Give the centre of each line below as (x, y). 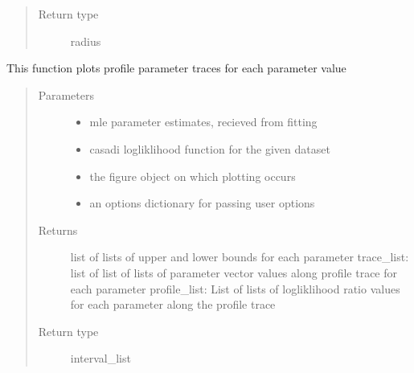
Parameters (66, 94)
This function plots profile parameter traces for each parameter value (176, 68)
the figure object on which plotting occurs (193, 176)
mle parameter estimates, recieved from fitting (203, 122)
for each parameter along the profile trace (173, 304)
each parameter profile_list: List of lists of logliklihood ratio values (235, 288)
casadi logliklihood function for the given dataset (210, 148)
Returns (58, 230)
